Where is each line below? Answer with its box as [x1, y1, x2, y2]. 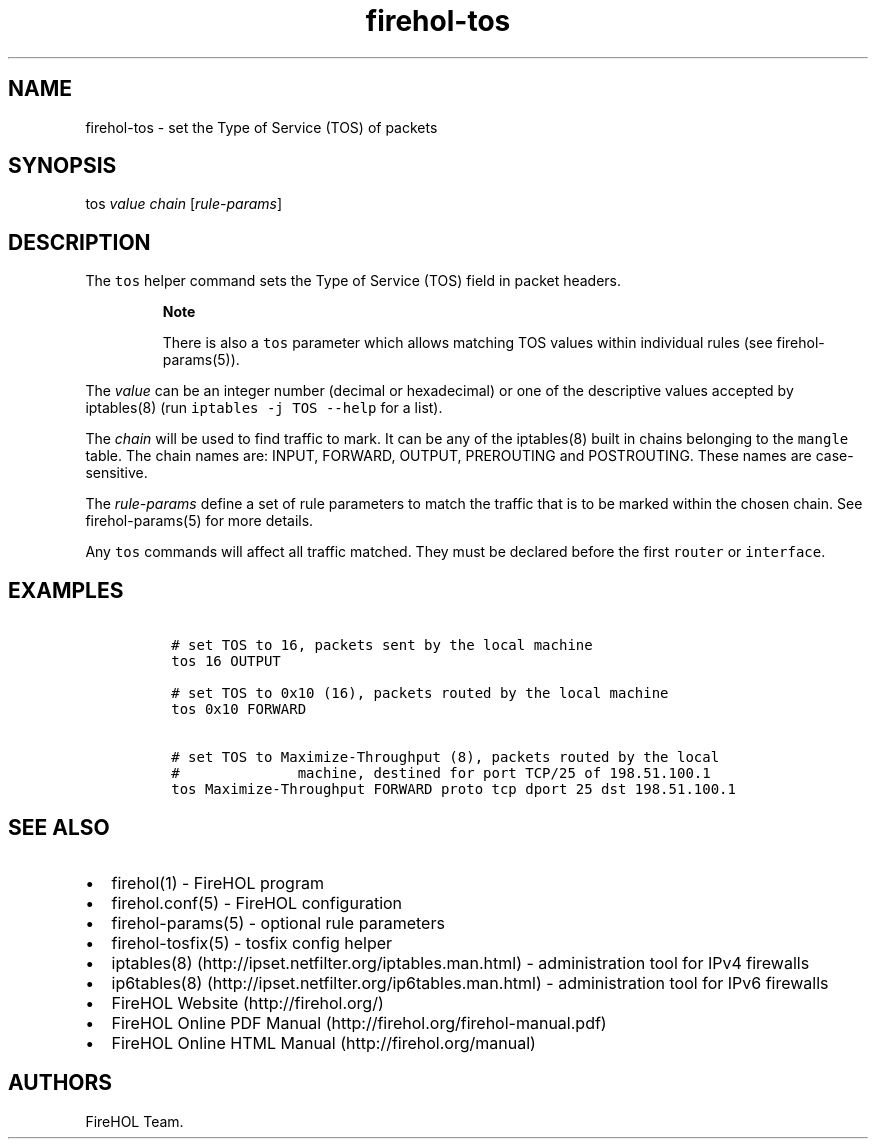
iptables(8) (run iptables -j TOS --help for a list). [85, 399, 443, 417]
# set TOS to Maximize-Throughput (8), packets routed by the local [171, 749, 720, 766]
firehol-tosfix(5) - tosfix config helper [111, 932, 393, 953]
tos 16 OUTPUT [171, 653, 281, 670]
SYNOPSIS [8, 153, 117, 179]
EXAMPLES [8, 577, 124, 603]
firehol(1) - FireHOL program [111, 872, 324, 893]
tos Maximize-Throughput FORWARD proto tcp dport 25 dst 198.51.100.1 [171, 781, 736, 798]
